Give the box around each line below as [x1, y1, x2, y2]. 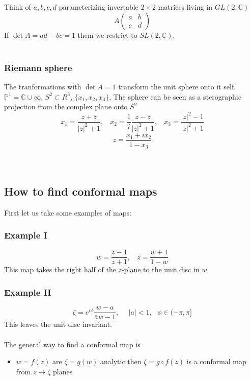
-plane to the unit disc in [122, 264, 200, 275]
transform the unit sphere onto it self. [118, 81, 236, 91]
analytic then [100, 356, 142, 367]
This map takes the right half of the [4, 264, 116, 275]
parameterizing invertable [59, 2, 138, 12]
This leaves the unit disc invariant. [4, 319, 112, 329]
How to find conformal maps [4, 183, 157, 199]
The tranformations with [4, 81, 81, 91]
